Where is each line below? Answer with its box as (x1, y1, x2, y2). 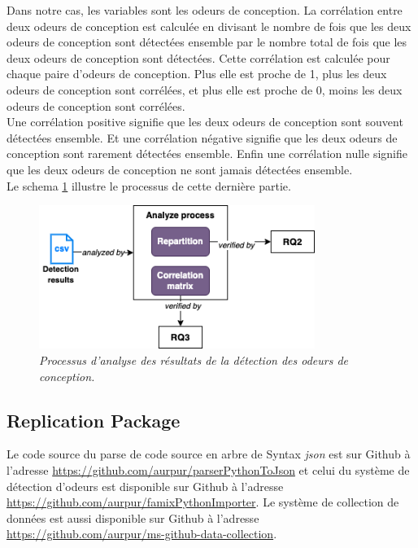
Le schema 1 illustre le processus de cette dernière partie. (7, 177, 291, 194)
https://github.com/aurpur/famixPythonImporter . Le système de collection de (7, 493, 399, 511)
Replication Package (7, 407, 181, 432)
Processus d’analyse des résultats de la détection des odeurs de (39, 351, 349, 368)
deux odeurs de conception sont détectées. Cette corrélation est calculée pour (7, 49, 390, 66)
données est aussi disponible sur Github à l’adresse (7, 509, 259, 526)
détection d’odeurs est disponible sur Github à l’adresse (7, 477, 284, 494)
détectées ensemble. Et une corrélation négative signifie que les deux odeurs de (7, 129, 398, 146)
